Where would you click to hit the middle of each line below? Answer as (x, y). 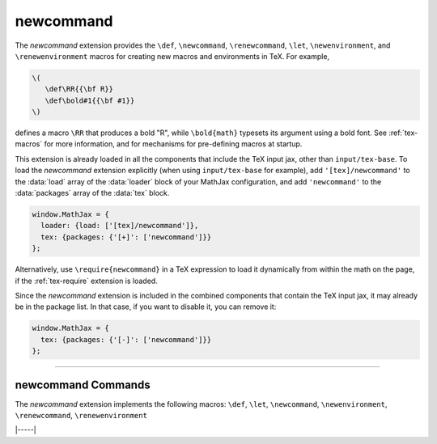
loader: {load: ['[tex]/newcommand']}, (120, 226)
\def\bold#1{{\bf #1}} (90, 100)
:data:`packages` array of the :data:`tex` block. (92, 193)
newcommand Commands (83, 385)
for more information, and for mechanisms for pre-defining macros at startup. (173, 144)
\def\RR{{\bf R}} (79, 89)
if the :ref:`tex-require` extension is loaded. (86, 281)
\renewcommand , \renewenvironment (81, 415)
